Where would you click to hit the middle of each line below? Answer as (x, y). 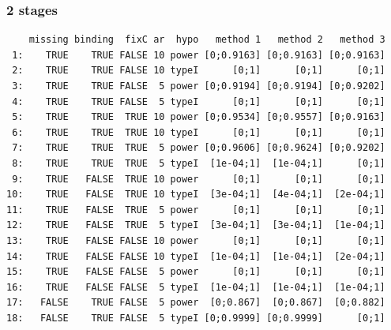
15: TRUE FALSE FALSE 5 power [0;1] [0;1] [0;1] (196, 272)
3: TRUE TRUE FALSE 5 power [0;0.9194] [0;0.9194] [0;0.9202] (199, 86)
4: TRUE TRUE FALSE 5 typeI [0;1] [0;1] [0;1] (199, 101)
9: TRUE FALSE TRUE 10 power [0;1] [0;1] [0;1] (199, 179)
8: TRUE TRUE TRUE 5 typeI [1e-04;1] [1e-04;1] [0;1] (199, 163)
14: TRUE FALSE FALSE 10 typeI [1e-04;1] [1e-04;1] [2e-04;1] (196, 256)
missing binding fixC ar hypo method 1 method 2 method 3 (207, 40)
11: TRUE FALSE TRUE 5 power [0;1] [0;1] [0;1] (196, 210)
